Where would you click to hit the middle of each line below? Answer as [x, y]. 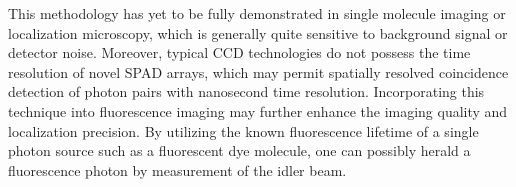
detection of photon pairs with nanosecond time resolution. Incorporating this [246, 91]
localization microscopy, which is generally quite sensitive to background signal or [258, 32]
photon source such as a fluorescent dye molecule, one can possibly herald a [239, 150]
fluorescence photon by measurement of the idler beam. [177, 169]
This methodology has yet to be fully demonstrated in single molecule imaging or [257, 13]
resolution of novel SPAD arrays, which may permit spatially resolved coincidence [258, 71]
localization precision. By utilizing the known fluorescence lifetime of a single [243, 130]
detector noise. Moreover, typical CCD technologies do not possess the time [239, 52]
